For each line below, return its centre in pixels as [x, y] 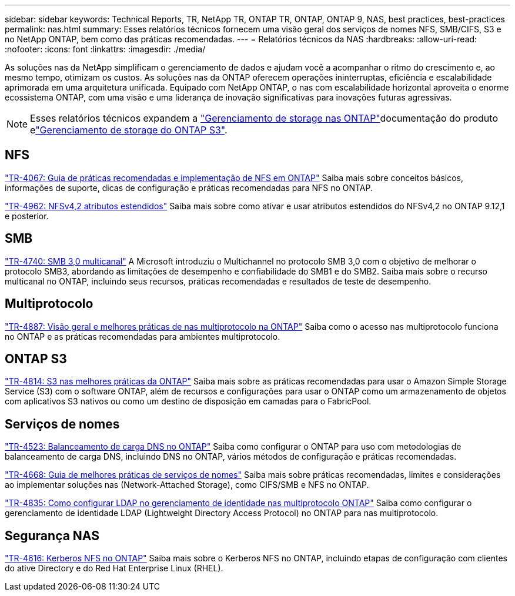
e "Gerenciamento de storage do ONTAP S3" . [129, 130]
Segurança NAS [52, 535]
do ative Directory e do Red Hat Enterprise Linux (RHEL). [114, 568]
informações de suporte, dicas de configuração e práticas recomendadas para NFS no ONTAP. [189, 187]
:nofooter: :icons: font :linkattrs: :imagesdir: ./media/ [105, 49]
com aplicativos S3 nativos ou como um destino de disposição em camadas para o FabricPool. [188, 401]
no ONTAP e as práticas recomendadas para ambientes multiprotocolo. [143, 336]
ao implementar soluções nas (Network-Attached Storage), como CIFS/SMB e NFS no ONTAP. [187, 485]
